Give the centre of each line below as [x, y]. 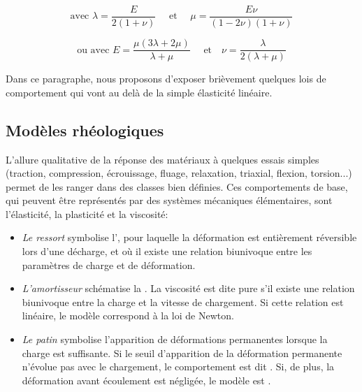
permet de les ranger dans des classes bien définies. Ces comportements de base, [177, 186]
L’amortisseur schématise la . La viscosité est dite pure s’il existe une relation [188, 288]
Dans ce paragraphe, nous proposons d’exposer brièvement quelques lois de [166, 79]
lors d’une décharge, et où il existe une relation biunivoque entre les [167, 251]
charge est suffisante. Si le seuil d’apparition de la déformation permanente [182, 353]
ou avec [93, 50]
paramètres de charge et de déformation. [109, 264]
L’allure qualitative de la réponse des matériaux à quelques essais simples [162, 159]
